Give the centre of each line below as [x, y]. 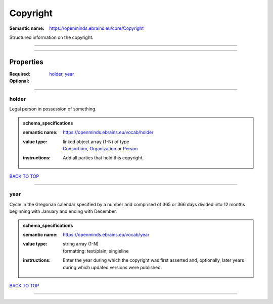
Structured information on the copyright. [51, 37]
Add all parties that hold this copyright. [103, 158]
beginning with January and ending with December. [63, 211]
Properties [26, 62]
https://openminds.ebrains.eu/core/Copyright [97, 28]
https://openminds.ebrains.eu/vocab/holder [108, 132]
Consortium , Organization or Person [100, 148]
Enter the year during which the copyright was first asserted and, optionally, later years [154, 260]
